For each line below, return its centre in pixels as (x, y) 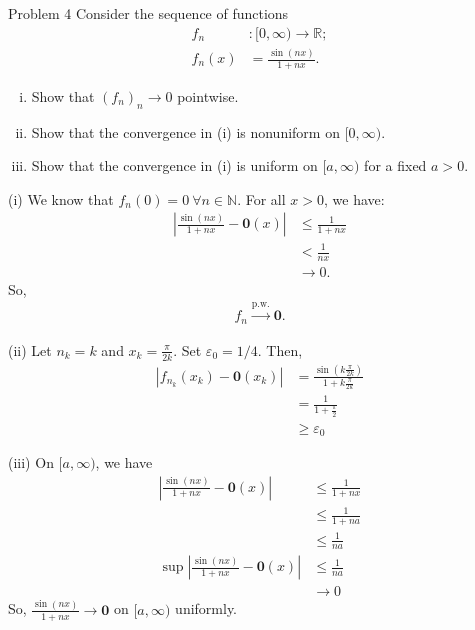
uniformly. (206, 608)
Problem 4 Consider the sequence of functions (148, 13)
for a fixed (395, 165)
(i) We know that (61, 198)
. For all (261, 198)
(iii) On (31, 462)
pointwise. (208, 95)
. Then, (280, 349)
